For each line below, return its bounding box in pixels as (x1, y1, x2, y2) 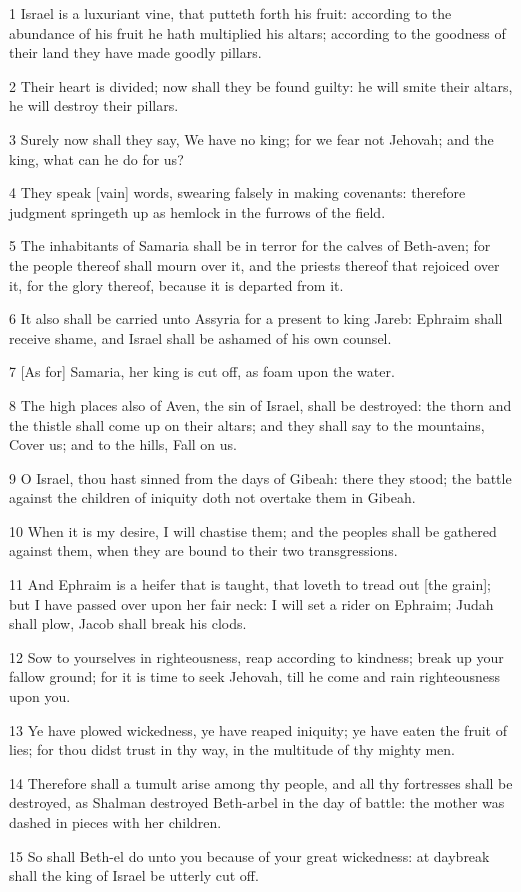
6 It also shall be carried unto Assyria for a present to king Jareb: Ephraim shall (9, 308, 503, 329)
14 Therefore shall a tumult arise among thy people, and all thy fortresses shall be (9, 772, 513, 793)
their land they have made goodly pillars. (9, 42, 262, 63)
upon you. (9, 686, 71, 707)
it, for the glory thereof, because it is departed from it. (9, 274, 344, 295)
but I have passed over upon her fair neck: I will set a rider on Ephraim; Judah (9, 593, 494, 614)
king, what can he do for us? (9, 148, 184, 169)
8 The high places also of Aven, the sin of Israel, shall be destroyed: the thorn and (9, 394, 512, 415)
